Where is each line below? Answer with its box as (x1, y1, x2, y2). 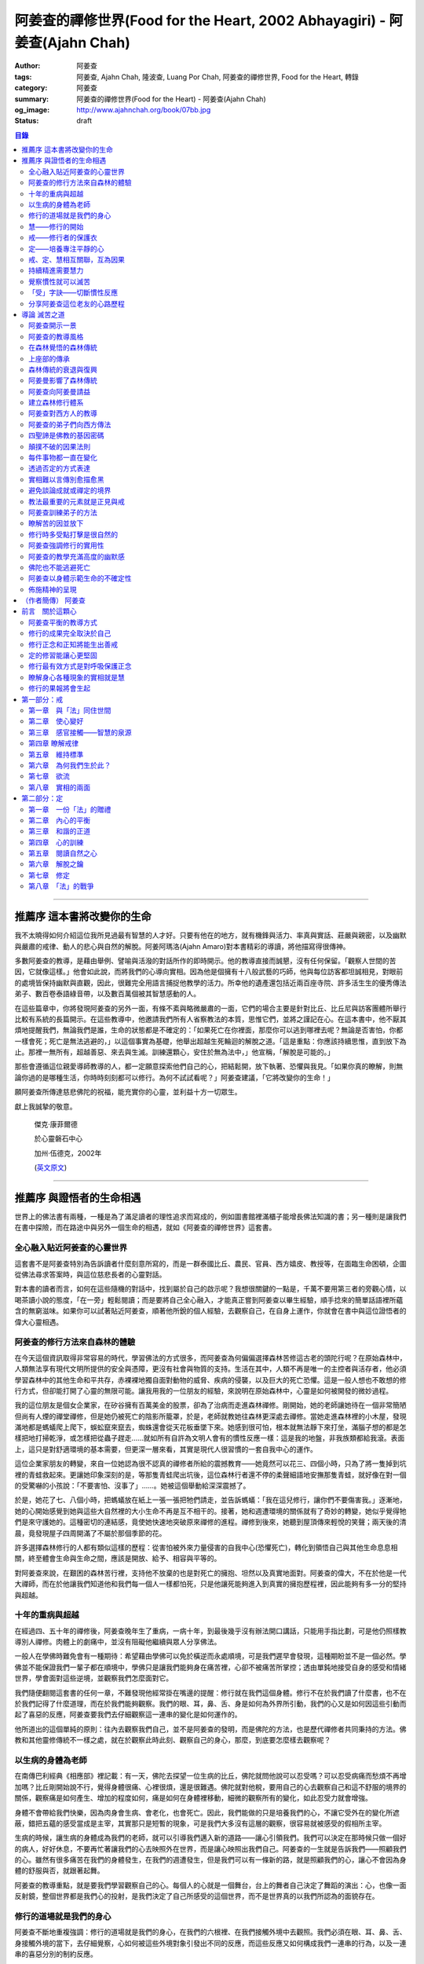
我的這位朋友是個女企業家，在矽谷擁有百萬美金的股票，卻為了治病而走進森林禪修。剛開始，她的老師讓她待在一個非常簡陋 (14, 1401, 407, 1410)
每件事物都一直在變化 (28, 453, 97, 463)
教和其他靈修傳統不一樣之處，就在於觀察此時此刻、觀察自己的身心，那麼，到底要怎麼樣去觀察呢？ (14, 1735, 331, 1745)
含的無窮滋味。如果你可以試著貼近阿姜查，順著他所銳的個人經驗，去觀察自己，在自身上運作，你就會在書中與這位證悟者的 (14, 1306, 407, 1316)
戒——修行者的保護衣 (28, 233, 97, 243)
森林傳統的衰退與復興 (28, 365, 97, 374)
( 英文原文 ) (34, 1163, 68, 1172)
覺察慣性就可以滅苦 (28, 277, 90, 286)
